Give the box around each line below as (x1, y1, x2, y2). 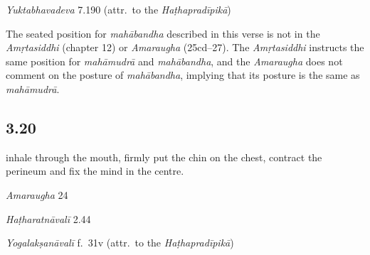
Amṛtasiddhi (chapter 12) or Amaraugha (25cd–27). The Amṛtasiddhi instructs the (6, 40, 364, 55)
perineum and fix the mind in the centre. (6, 163, 184, 178)
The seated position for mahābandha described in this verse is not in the (6, 26, 320, 40)
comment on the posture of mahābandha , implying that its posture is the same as (6, 67, 360, 82)
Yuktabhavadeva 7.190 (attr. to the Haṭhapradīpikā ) (6, 2, 231, 16)
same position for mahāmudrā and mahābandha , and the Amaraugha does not (6, 53, 343, 68)
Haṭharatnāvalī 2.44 (6, 211, 91, 226)
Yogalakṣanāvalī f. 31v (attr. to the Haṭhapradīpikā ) (6, 235, 234, 250)
